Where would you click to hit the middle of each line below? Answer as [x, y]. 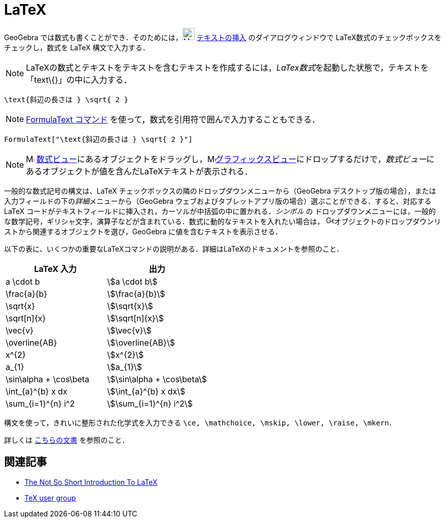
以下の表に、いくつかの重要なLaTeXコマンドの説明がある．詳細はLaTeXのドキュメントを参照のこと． [174, 249]
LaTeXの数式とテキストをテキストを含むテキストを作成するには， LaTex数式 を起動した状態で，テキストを [227, 67]
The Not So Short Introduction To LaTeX [91, 482]
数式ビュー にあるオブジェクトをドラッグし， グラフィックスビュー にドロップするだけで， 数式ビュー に [235, 159]
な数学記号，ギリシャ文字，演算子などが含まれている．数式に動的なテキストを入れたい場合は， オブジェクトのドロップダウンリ [223, 221]
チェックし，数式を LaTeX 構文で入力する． [77, 47]
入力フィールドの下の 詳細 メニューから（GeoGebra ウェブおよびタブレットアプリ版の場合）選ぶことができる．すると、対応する [218, 201]
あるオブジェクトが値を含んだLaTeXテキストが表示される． [139, 171]
